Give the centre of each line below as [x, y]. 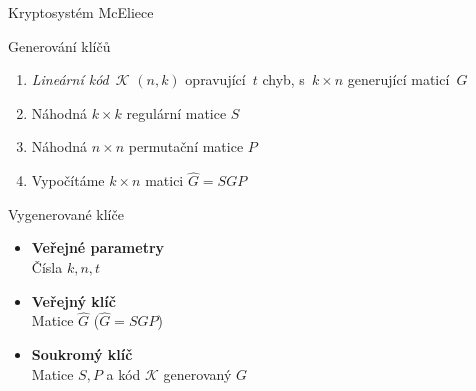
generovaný [197, 373]
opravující [215, 79]
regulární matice [176, 112]
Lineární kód [70, 79]
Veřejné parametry [98, 247]
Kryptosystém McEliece [81, 12]
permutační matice [186, 146]
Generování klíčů [59, 45]
